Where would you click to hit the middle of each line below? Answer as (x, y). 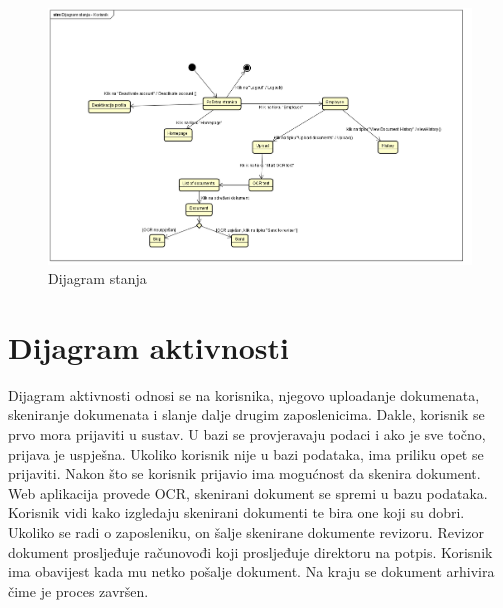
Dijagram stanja (97, 278)
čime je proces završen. (78, 590)
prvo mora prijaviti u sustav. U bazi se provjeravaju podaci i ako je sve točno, (247, 434)
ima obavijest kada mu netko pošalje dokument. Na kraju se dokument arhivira (251, 571)
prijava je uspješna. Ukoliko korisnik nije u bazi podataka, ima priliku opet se (246, 453)
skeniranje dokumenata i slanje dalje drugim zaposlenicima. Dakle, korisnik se (246, 414)
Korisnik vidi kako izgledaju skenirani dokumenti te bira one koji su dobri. (236, 512)
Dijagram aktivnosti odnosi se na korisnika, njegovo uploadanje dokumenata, (244, 394)
